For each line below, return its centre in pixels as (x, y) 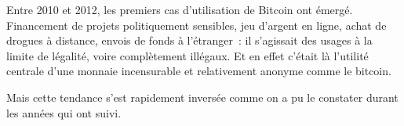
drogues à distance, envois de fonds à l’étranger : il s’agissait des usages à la (189, 40)
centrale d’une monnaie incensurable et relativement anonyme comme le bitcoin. (199, 71)
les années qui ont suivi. (64, 112)
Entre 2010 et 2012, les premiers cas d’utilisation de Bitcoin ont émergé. (180, 9)
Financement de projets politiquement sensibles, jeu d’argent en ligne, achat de (197, 25)
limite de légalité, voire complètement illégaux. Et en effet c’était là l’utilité (187, 55)
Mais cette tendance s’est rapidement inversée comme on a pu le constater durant (202, 97)
